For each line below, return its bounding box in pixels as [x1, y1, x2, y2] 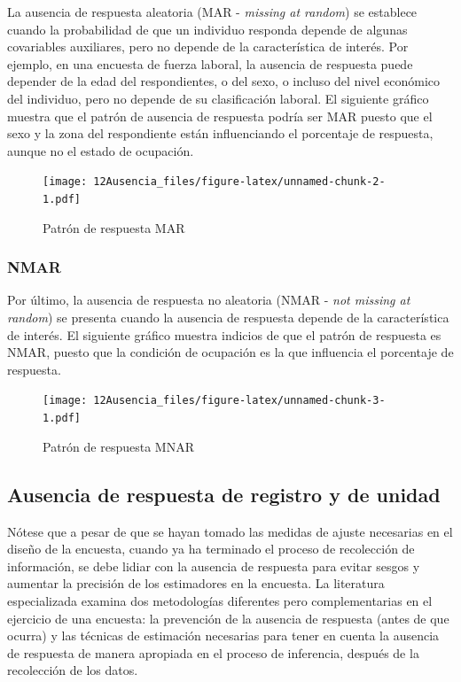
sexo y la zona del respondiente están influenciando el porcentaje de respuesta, [7, 124, 434, 143]
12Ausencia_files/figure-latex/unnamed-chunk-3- [93, 394, 386, 407]
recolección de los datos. [7, 661, 138, 679]
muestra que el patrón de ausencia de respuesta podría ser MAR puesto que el [7, 106, 433, 125]
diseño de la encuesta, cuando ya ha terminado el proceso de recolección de [7, 539, 415, 558]
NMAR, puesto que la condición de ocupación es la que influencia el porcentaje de [7, 343, 454, 361]
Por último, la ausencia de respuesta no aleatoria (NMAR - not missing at [7, 291, 410, 309]
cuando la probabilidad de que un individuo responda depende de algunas [7, 19, 408, 38]
